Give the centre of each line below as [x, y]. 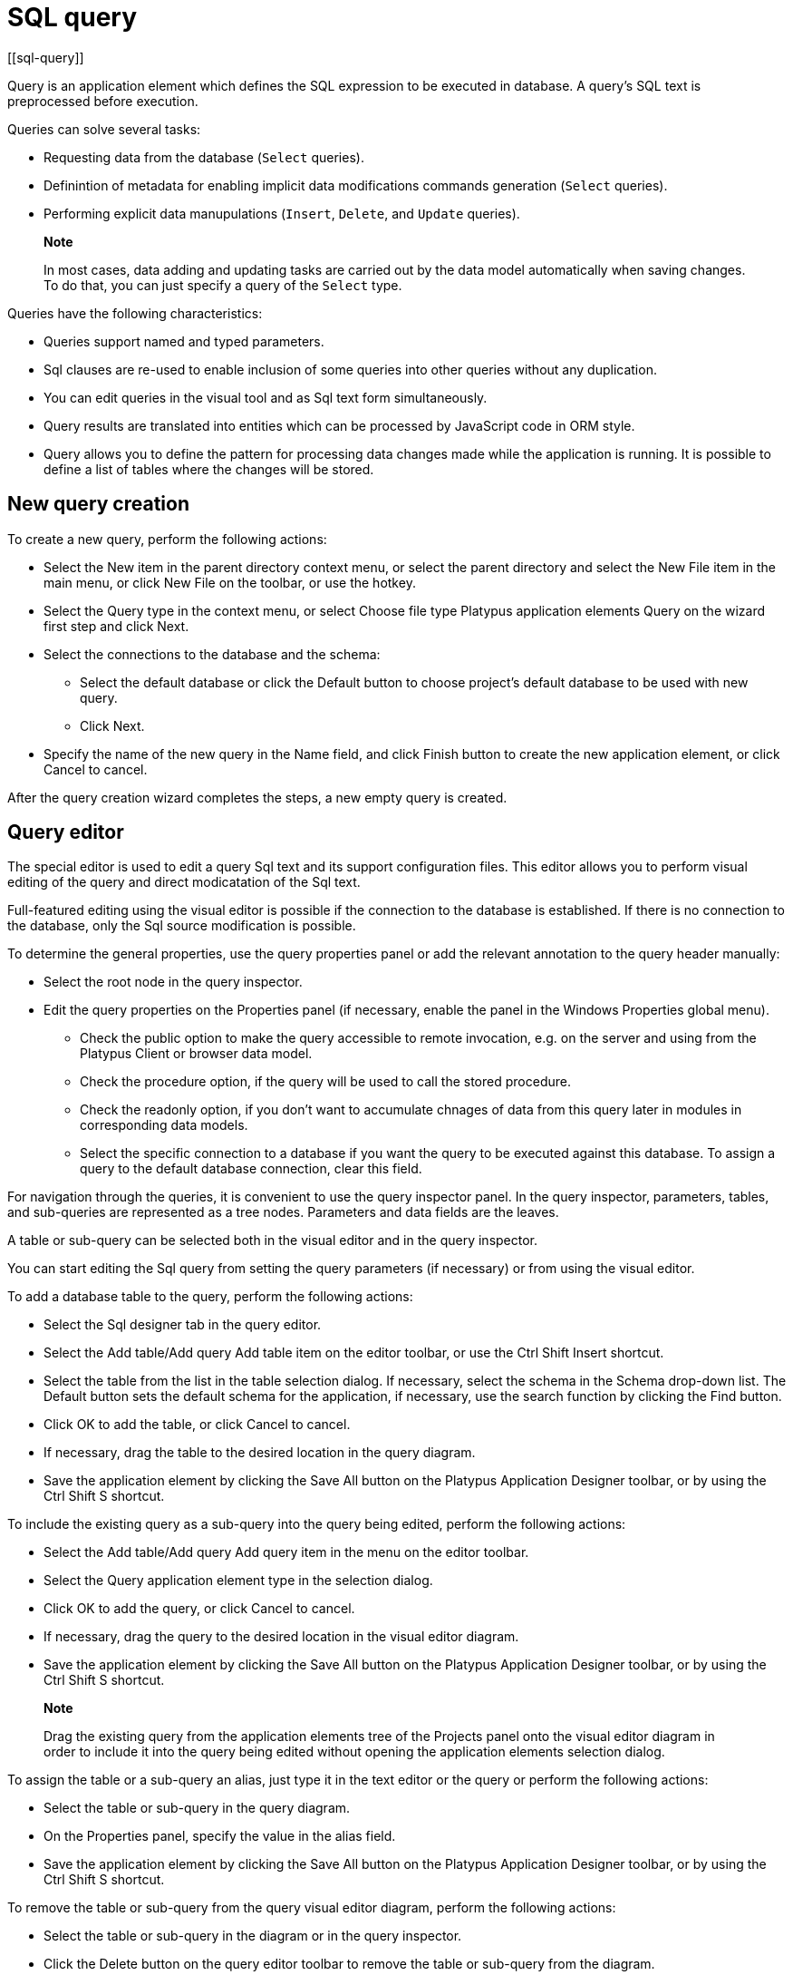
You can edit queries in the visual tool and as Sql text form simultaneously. [266, 397]
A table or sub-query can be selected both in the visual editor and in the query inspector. [273, 1240]
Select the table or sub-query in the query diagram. [197, 1808]
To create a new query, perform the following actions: [167, 539]
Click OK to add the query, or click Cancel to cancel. [199, 1609]
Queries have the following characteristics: [135, 313]
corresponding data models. [164, 1125]
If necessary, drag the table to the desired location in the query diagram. [260, 1453]
